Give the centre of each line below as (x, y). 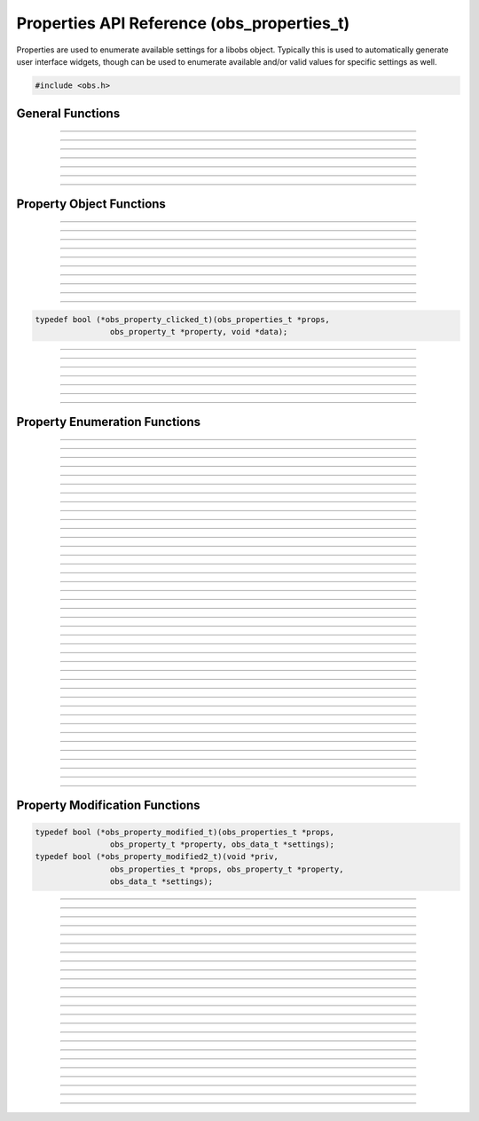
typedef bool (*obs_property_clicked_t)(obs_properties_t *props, (182, 319)
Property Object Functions (91, 204)
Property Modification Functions (108, 805)
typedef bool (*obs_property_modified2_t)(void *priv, (157, 857)
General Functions (68, 114)
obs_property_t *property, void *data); (199, 332)
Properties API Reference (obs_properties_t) (183, 23)
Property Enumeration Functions (109, 422)
